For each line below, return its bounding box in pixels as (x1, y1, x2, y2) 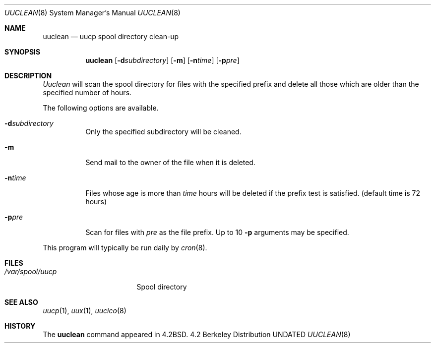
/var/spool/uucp (4, 267, 57, 276)
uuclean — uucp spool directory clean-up (43, 32, 179, 41)
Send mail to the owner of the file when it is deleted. (85, 158, 255, 167)
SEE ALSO (4, 298, 38, 306)
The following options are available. (43, 104, 159, 112)
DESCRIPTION (4, 71, 52, 80)
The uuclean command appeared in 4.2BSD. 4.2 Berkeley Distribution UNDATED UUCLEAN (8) (43, 330, 351, 339)
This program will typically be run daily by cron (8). (43, 243, 207, 252)
